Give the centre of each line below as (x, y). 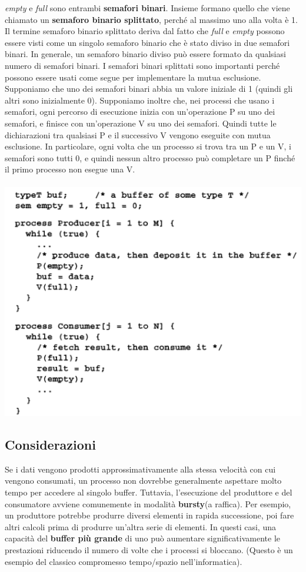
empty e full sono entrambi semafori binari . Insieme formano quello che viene (147, 8)
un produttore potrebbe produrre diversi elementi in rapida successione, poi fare (149, 515)
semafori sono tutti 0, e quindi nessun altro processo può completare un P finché (150, 157)
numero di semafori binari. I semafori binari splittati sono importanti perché (142, 65)
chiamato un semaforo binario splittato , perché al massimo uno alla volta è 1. (151, 19)
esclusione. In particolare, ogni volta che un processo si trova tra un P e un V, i (148, 146)
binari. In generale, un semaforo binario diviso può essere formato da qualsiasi (145, 54)
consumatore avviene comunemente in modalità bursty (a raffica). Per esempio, (148, 503)
